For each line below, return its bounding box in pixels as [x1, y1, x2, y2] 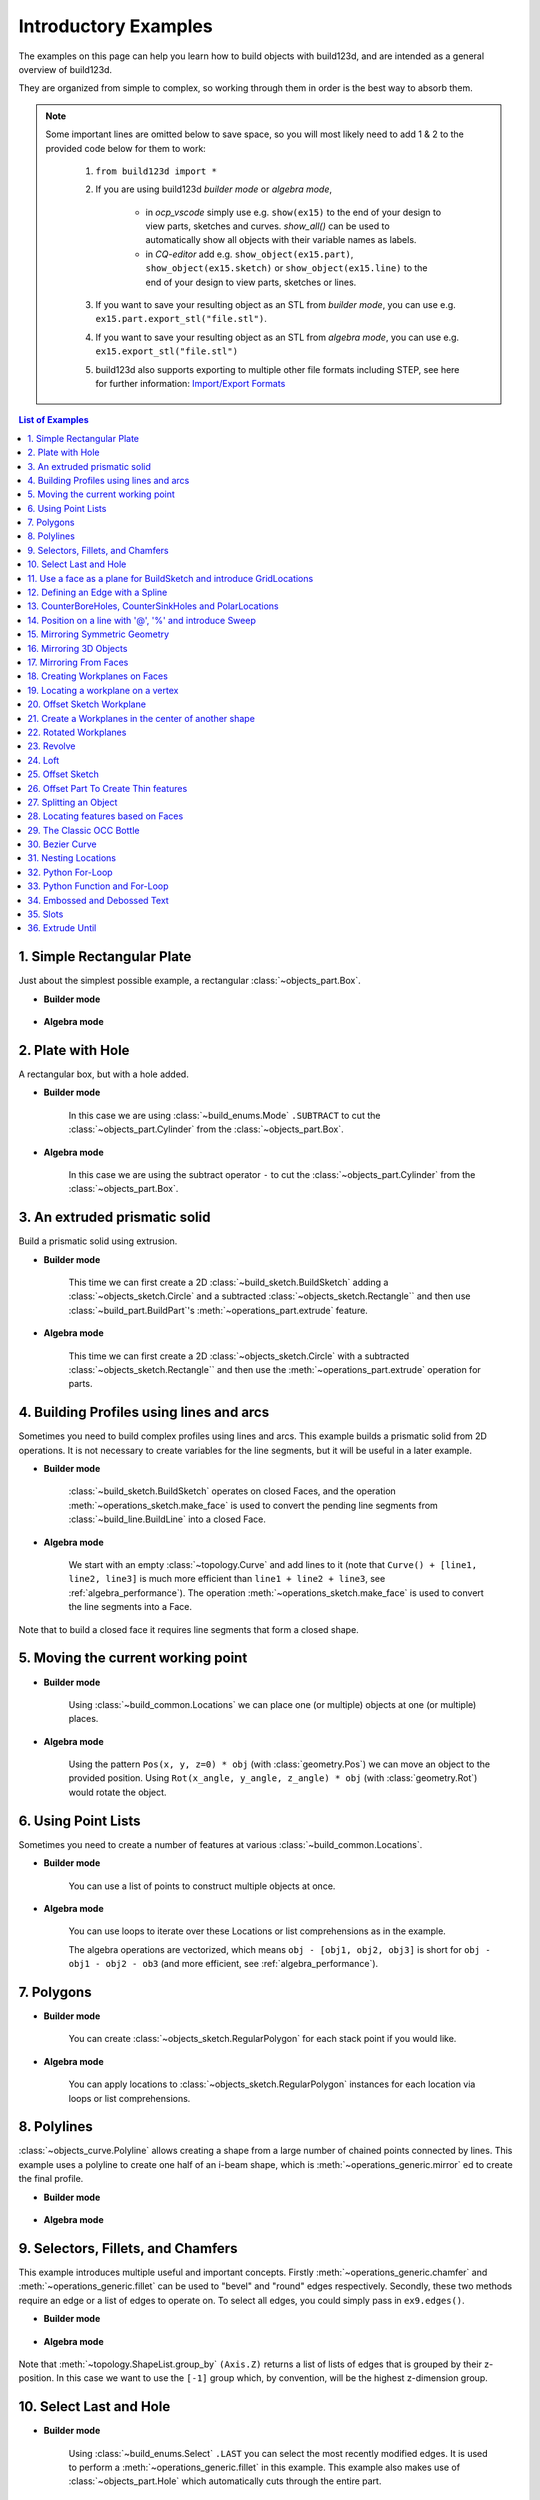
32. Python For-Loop [27, 866, 114, 878]
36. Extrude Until [27, 922, 97, 934]
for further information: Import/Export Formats [95, 377, 286, 389]
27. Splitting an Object [27, 796, 118, 808]
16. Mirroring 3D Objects [27, 642, 128, 654]
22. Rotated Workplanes [27, 726, 127, 738]
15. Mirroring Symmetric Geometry [27, 628, 170, 640]
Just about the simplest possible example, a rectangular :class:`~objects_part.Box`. [18, 975, 362, 987]
